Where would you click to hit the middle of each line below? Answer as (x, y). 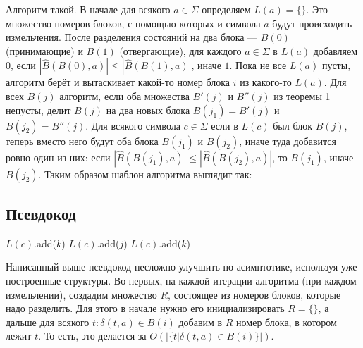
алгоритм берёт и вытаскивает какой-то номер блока (118, 82)
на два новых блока (148, 110)
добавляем (336, 50)
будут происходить (312, 23)
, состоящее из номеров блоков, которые (254, 294)
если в (224, 125)
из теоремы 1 (302, 95)
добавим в (201, 322)
